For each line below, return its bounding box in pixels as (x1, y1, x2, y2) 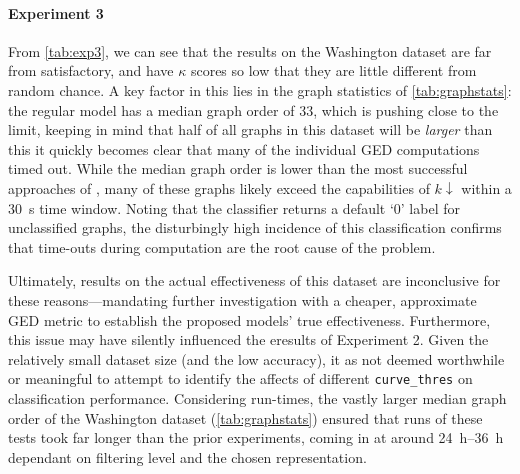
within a (461, 177, 512, 198)
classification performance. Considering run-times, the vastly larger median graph (8, 387, 507, 408)
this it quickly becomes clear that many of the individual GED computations (8, 138, 480, 159)
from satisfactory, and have (8, 60, 174, 81)
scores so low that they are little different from (190, 60, 477, 81)
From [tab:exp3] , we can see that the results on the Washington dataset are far (8, 40, 492, 61)
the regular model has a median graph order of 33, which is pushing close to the (8, 99, 499, 120)
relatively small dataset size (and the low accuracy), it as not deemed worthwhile (8, 348, 505, 369)
